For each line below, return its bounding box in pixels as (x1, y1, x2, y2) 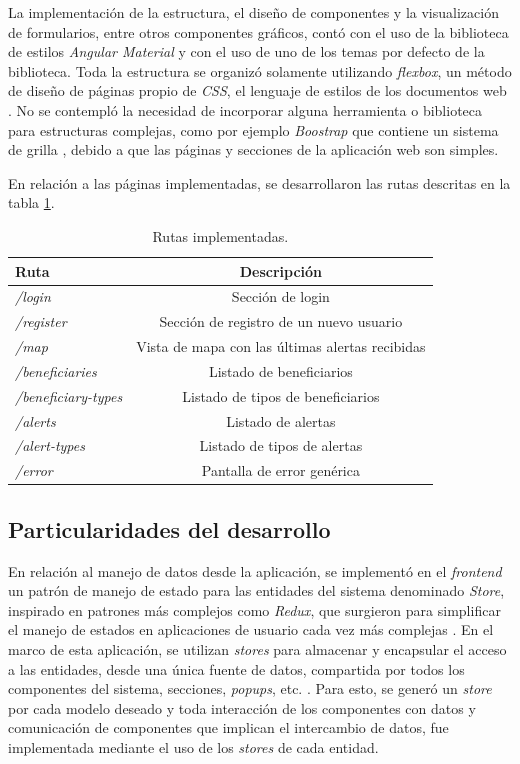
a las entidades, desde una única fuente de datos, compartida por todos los (8, 658, 465, 679)
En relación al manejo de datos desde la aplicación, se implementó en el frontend (8, 560, 502, 581)
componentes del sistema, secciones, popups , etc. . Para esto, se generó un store (8, 678, 492, 699)
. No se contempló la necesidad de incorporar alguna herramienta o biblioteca (8, 99, 483, 120)
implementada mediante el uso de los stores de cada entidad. (8, 736, 379, 757)
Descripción (239, 260, 323, 281)
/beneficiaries (15, 360, 97, 381)
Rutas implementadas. (152, 225, 289, 246)
